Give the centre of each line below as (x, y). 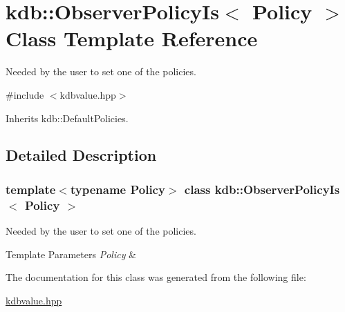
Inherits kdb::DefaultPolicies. (67, 118)
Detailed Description (81, 155)
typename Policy (118, 189)
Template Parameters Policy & (71, 254)
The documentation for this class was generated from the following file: (156, 277)
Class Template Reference (132, 38)
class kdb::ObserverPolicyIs (262, 189)
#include (25, 94)
